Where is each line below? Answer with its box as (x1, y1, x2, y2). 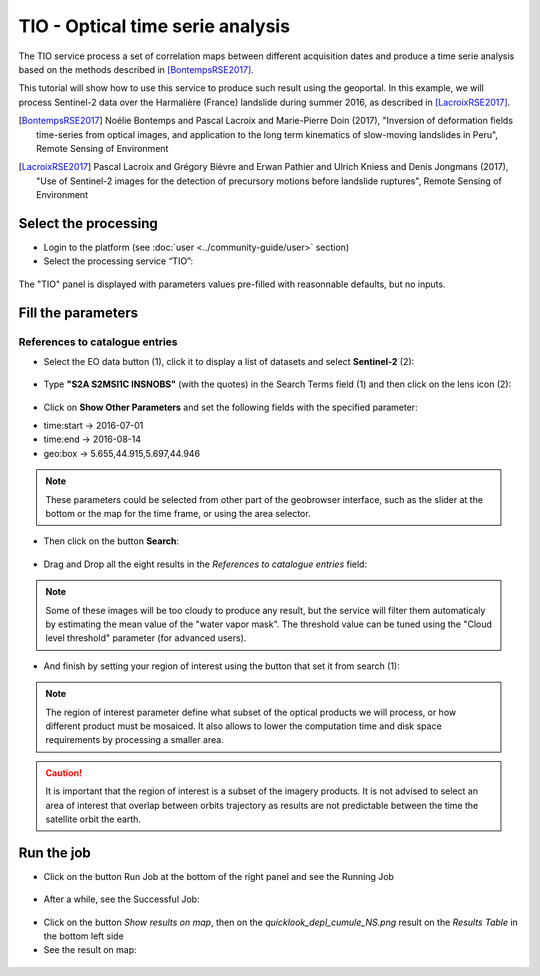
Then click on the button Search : (43, 535, 180, 547)
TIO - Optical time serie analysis (18, 15, 290, 37)
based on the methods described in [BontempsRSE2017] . (18, 63, 254, 75)
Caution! (45, 766, 83, 779)
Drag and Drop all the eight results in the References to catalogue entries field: (43, 558, 368, 570)
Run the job (18, 844, 92, 861)
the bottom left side (43, 930, 124, 942)
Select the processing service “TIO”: (43, 255, 194, 267)
